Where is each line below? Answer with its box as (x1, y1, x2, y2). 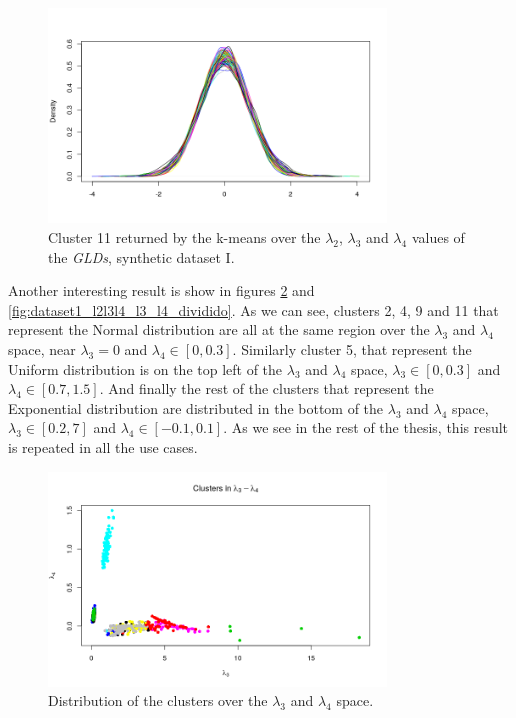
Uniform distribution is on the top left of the (8, 358, 283, 379)
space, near (8, 338, 76, 359)
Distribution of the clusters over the (48, 690, 268, 711)
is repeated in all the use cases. (8, 436, 198, 457)
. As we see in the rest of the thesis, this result (223, 417, 509, 438)
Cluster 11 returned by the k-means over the (48, 226, 321, 247)
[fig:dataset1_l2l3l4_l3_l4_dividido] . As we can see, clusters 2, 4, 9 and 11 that (8, 299, 499, 320)
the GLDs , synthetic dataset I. (48, 246, 235, 267)
